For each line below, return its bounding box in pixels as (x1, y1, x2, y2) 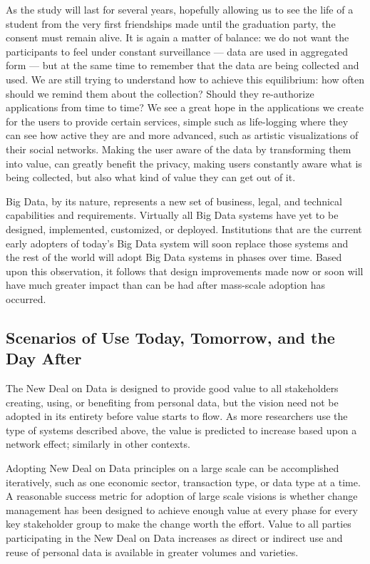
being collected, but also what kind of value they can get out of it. (6, 170, 296, 185)
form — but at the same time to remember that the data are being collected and (6, 58, 359, 73)
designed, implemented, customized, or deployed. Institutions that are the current (6, 221, 362, 236)
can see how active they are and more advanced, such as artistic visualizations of (6, 128, 359, 143)
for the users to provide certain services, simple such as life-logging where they (6, 113, 349, 128)
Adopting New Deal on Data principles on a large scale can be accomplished (6, 461, 339, 476)
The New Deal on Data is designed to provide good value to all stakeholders (6, 381, 339, 396)
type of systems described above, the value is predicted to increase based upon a (6, 422, 357, 437)
